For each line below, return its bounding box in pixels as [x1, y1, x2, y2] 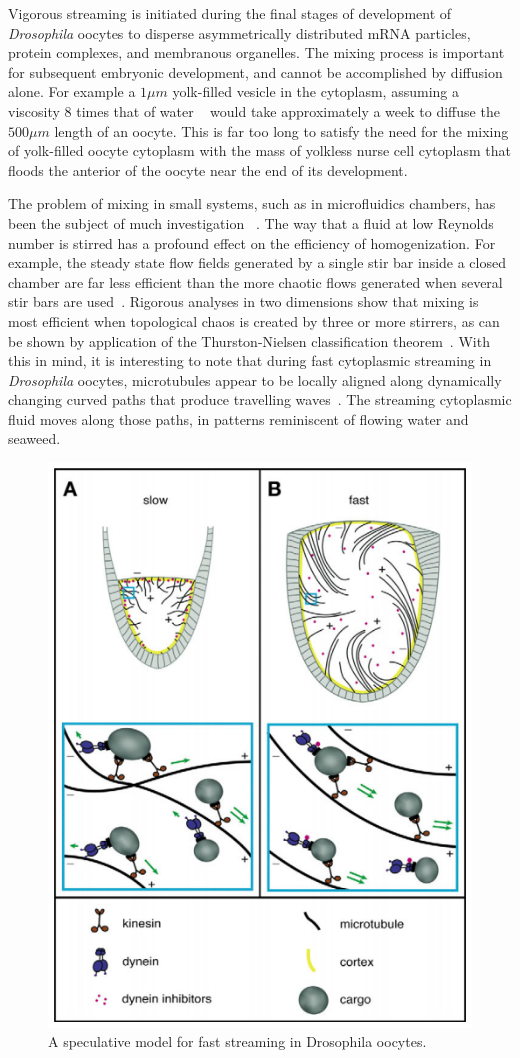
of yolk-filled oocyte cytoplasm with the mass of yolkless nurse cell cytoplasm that [8, 140, 511, 161]
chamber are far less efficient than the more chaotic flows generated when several [8, 271, 503, 292]
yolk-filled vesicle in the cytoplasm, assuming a [172, 81, 459, 102]
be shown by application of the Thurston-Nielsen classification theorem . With [8, 330, 490, 351]
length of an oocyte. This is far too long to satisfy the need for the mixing [54, 120, 509, 141]
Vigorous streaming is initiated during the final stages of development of [8, 3, 452, 23]
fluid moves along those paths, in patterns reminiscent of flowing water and [8, 408, 469, 429]
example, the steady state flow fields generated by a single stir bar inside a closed [8, 252, 506, 273]
